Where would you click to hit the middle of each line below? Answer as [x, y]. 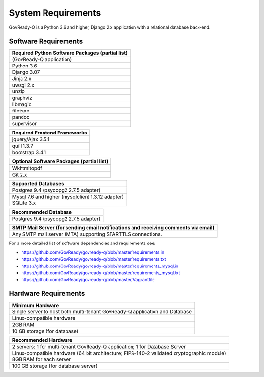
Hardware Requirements [47, 294]
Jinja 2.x [22, 79]
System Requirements [55, 13]
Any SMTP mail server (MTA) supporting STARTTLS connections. [87, 234]
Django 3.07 [26, 72]
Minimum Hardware [35, 306]
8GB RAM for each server [42, 359]
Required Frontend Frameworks [50, 133]
